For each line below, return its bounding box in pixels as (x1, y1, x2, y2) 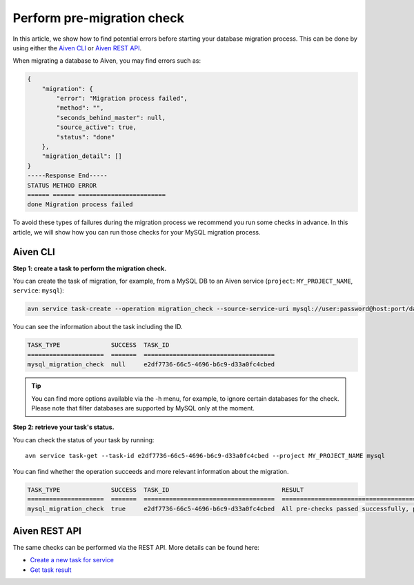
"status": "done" (56, 133, 115, 141)
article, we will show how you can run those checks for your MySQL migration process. (12, 228, 261, 236)
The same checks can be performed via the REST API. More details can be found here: (12, 543, 260, 551)
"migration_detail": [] (41, 152, 122, 160)
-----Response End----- (27, 172, 108, 179)
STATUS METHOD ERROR (27, 181, 97, 189)
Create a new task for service (30, 556, 114, 564)
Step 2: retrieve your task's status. (12, 423, 115, 431)
